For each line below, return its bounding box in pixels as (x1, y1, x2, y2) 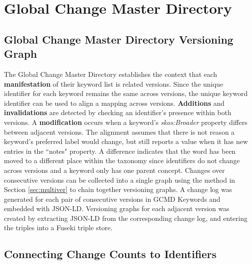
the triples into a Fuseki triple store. (4, 222, 113, 233)
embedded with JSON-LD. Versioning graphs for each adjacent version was (4, 203, 229, 214)
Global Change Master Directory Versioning (4, 31, 233, 47)
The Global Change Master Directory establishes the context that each (4, 69, 217, 79)
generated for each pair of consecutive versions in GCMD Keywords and (4, 193, 221, 204)
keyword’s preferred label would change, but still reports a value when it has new (4, 136, 248, 146)
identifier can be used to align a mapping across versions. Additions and (4, 97, 225, 108)
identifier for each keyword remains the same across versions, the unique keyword (4, 88, 248, 98)
